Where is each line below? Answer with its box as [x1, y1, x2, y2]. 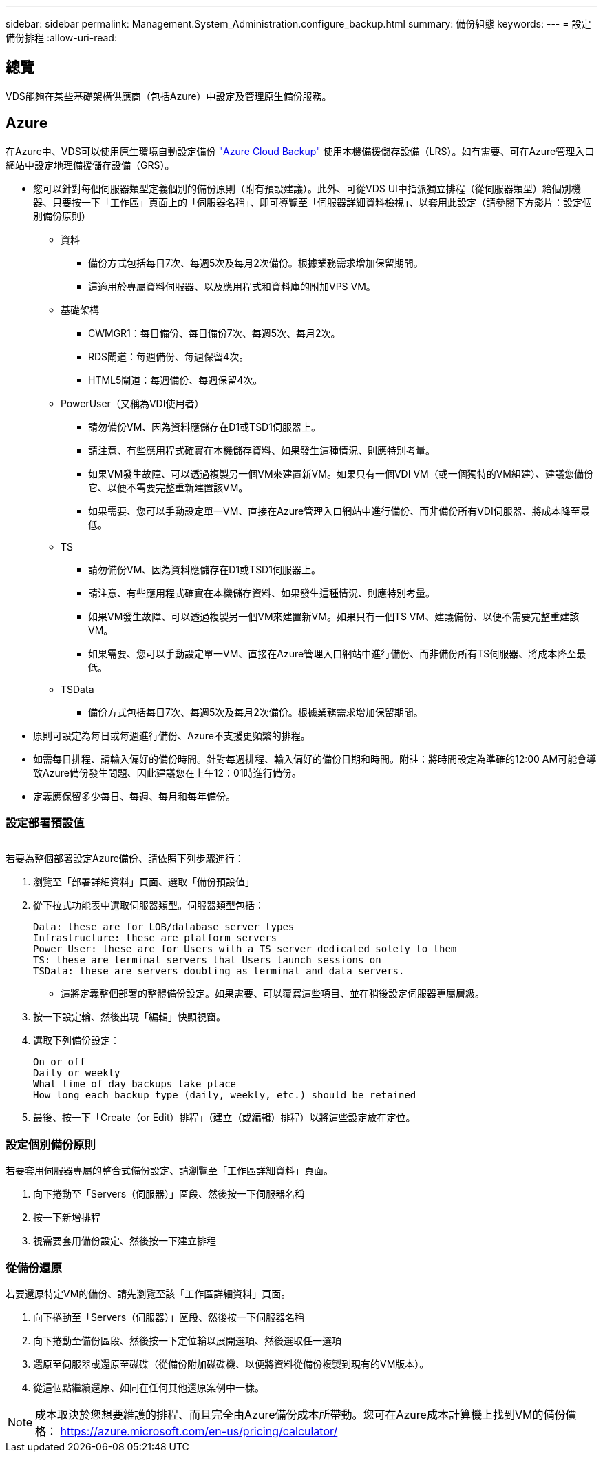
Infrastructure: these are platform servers [33, 932, 277, 944]
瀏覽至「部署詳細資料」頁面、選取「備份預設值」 [33, 876, 255, 888]
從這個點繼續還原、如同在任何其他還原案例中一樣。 [33, 1381, 264, 1393]
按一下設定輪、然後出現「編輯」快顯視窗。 [33, 1011, 226, 1023]
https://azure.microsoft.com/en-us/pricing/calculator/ [60, 1424, 338, 1438]
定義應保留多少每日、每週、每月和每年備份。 [33, 790, 235, 802]
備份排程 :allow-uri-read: [6, 32, 117, 43]
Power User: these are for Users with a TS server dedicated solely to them [33, 943, 457, 955]
